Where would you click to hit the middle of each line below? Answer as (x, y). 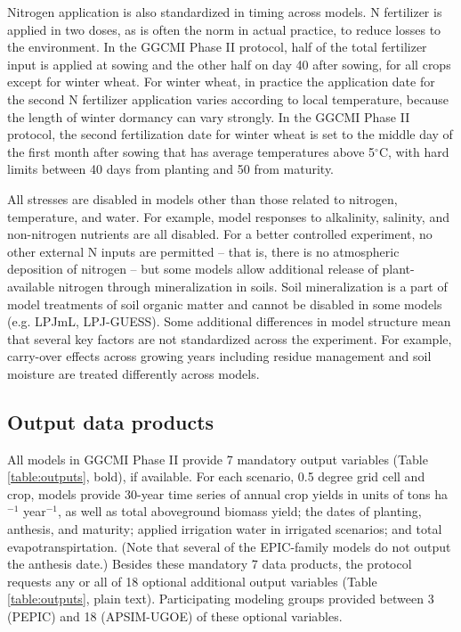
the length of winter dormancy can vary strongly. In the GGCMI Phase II (209, 116)
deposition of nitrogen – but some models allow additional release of (193, 269)
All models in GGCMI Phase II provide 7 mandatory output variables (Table (218, 459)
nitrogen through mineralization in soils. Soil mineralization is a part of (253, 286)
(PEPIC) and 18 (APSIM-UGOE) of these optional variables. (175, 616)
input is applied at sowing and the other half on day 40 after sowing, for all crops (229, 64)
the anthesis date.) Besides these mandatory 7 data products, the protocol (210, 564)
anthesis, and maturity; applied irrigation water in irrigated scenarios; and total (225, 529)
